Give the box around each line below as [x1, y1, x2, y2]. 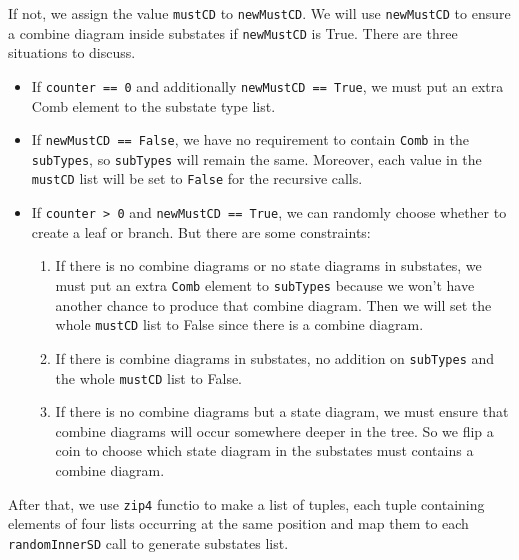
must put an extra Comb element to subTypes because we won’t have [55, 274, 475, 295]
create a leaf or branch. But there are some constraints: [31, 221, 371, 242]
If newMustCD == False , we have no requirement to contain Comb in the [31, 129, 469, 150]
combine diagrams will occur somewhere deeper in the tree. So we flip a [55, 420, 494, 441]
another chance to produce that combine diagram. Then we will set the [55, 294, 492, 315]
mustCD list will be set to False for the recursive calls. [31, 168, 363, 189]
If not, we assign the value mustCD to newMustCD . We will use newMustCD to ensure [8, 3, 511, 23]
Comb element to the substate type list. [31, 95, 276, 116]
